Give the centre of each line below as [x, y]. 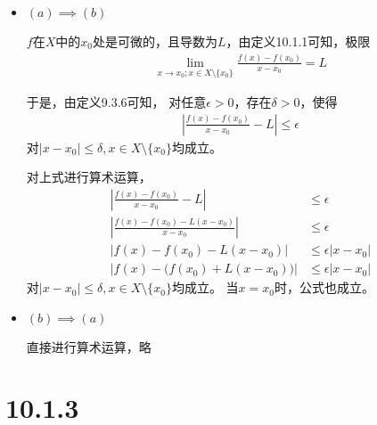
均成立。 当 [205, 287]
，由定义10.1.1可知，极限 [298, 41]
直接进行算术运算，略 [89, 346]
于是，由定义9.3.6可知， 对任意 [116, 102]
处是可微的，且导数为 [155, 41]
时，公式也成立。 [324, 287]
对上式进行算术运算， [89, 177]
